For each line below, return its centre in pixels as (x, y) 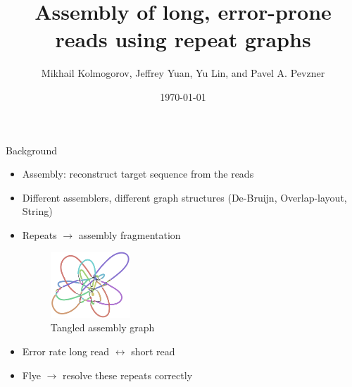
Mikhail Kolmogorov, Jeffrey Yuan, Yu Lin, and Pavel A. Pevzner (183, 73)
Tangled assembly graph (102, 327)
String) (37, 211)
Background (31, 150)
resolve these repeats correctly (128, 375)
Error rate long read (66, 351)
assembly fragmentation (130, 234)
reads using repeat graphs (183, 39)
